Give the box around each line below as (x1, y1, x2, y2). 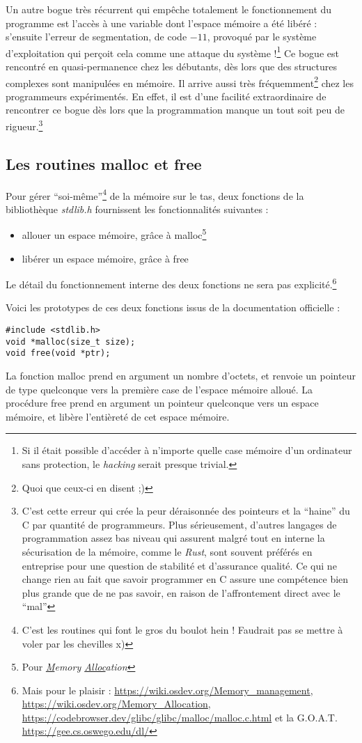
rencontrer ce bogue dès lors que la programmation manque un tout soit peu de (6, 102, 345, 117)
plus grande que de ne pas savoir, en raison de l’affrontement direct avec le (22, 585, 340, 600)
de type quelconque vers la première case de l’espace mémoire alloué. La (6, 382, 313, 396)
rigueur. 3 (6, 117, 43, 133)
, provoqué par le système (207, 29, 317, 44)
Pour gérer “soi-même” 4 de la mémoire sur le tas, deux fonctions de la (6, 186, 304, 203)
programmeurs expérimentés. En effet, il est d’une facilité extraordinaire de (6, 88, 326, 103)
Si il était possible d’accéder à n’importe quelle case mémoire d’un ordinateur (22, 443, 352, 457)
